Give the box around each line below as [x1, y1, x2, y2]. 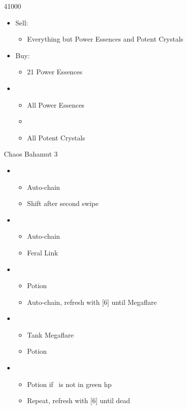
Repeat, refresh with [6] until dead [27, 395, 130, 406]
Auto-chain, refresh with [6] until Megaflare [27, 296, 157, 307]
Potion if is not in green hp [27, 379, 112, 389]
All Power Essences [27, 99, 84, 110]
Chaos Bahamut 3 [4, 149, 58, 159]
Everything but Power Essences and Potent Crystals [27, 34, 184, 44]
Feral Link [27, 247, 58, 257]
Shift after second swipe [27, 198, 99, 208]
